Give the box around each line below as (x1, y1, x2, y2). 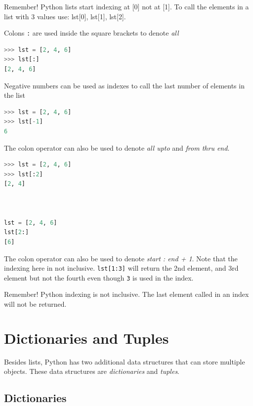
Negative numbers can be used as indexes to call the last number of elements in (4, 80, 245, 90)
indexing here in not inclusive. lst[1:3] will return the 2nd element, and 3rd (4, 263, 239, 273)
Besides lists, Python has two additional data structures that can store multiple (4, 356, 245, 366)
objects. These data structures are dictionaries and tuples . (4, 366, 180, 376)
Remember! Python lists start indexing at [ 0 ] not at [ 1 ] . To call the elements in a (4, 1, 249, 11)
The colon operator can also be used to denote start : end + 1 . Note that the (4, 253, 238, 263)
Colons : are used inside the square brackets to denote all (4, 28, 179, 38)
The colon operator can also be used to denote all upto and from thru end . (4, 142, 230, 153)
